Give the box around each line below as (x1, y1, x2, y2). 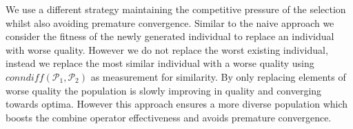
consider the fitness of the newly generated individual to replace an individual (6, 29, 334, 43)
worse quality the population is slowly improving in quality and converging (6, 83, 322, 97)
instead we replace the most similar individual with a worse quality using (6, 56, 314, 70)
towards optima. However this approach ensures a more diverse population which (6, 97, 348, 111)
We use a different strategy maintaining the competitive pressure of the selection (6, 2, 346, 16)
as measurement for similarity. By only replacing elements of (90, 69, 346, 83)
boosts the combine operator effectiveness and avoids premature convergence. (6, 110, 332, 124)
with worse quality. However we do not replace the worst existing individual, (6, 42, 328, 57)
